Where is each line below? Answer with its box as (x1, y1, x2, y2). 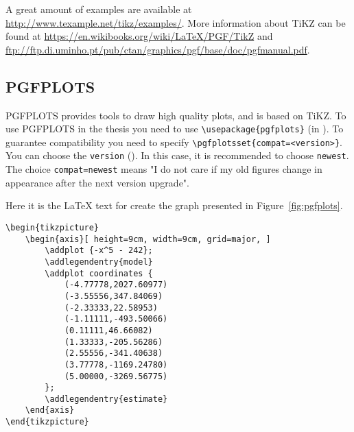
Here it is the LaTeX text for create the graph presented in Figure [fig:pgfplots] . (5, 198, 343, 213)
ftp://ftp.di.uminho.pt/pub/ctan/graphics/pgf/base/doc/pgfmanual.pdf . (5, 42, 310, 56)
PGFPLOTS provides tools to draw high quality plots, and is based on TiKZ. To (5, 108, 346, 122)
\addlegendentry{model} (45, 256, 153, 267)
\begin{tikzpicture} (5, 222, 99, 232)
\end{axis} (25, 405, 75, 416)
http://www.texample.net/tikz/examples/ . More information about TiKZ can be (5, 15, 346, 29)
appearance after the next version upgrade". (5, 175, 189, 189)
